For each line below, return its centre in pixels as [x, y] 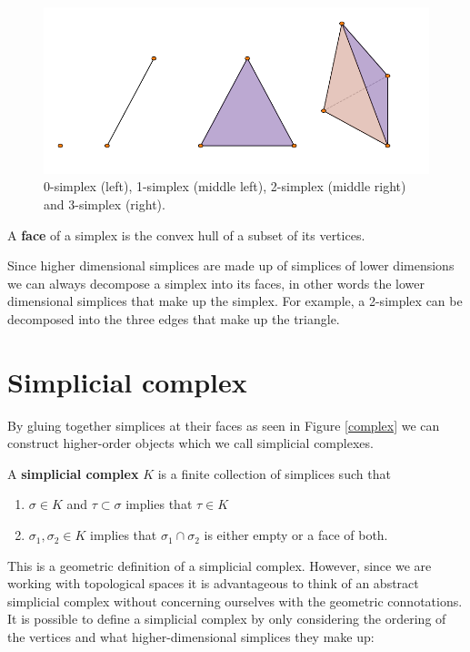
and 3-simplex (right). [105, 204]
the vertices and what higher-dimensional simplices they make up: [191, 637]
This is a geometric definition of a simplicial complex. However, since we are [220, 565]
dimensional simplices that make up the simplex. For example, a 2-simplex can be [235, 301]
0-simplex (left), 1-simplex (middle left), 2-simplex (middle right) [225, 186]
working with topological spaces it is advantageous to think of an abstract [213, 583]
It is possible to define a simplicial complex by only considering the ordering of [227, 619]
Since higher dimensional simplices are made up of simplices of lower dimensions [231, 265]
